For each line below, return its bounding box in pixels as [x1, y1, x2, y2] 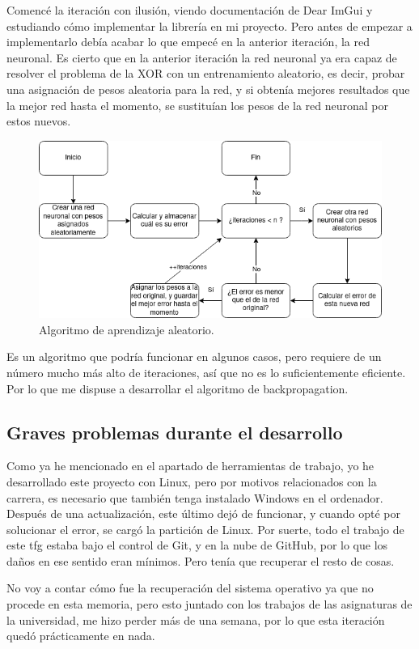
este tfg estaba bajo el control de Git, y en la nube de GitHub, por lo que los [6, 537, 388, 554]
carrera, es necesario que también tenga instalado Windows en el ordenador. [6, 489, 383, 506]
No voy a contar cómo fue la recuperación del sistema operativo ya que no [6, 579, 374, 596]
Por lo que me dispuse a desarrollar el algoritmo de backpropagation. [6, 380, 349, 397]
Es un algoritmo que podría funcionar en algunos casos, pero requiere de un [6, 348, 382, 365]
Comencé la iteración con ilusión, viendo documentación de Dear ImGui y [6, 2, 373, 18]
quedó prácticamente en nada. [6, 627, 155, 644]
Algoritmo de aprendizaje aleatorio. [39, 320, 214, 337]
